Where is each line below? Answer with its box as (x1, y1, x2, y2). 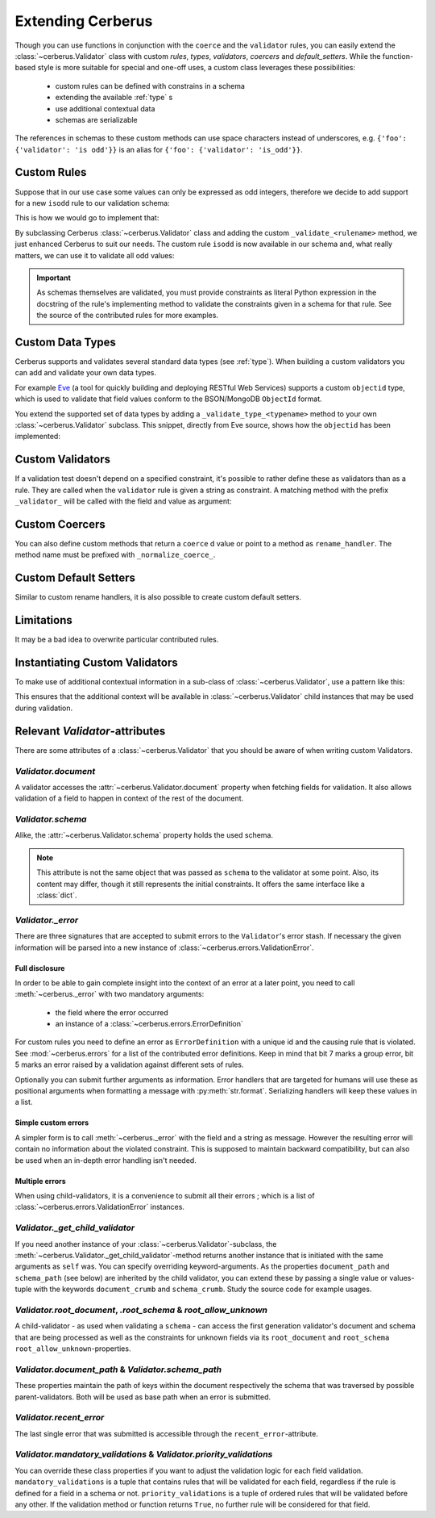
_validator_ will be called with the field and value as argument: (14, 496, 232, 506)
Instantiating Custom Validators (14, 655, 179, 669)
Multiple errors (14, 1176, 66, 1186)
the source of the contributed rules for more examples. (36, 311, 219, 320)
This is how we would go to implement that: (14, 213, 159, 223)
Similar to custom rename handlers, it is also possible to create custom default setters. (14, 592, 302, 602)
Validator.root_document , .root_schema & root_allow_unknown (14, 1304, 267, 1315)
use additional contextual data (55, 103, 155, 113)
